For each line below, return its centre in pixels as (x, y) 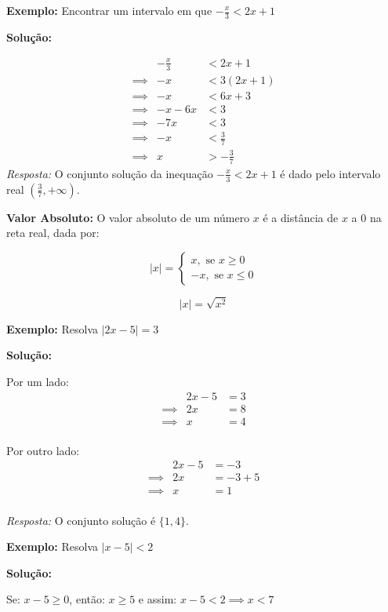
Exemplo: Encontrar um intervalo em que (109, 10)
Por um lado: (38, 382)
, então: (87, 599)
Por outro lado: (43, 450)
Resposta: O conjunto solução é (81, 520)
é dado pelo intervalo (330, 173)
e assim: (158, 599)
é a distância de (301, 217)
